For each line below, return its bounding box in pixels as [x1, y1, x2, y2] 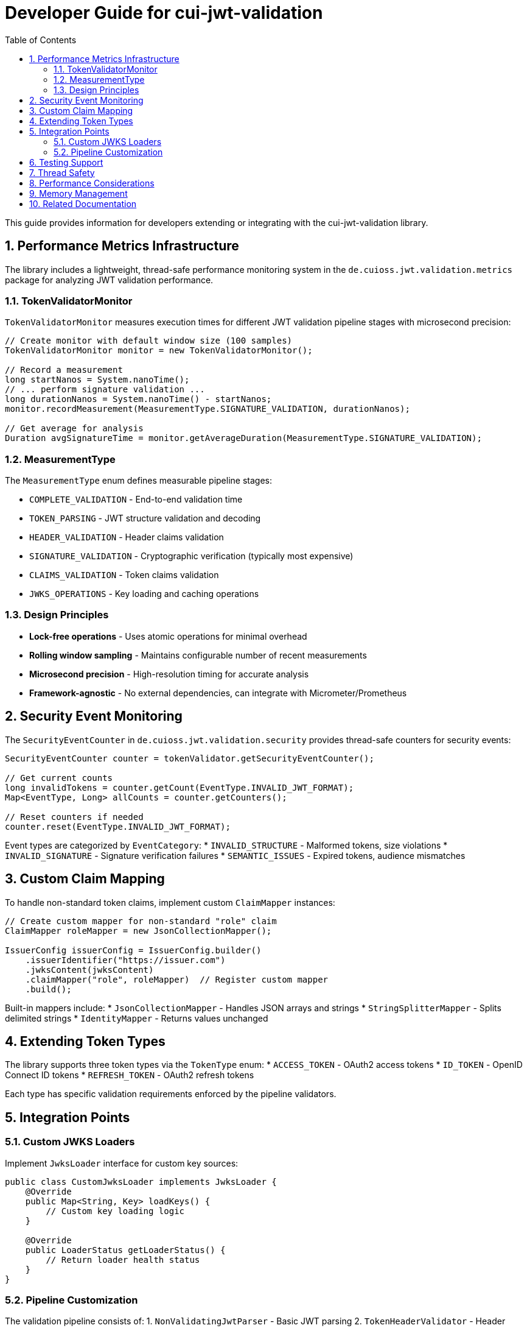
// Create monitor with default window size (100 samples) [5, 336, 293, 346]
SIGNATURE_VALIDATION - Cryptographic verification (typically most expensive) [29, 551, 354, 562]
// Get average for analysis [5, 423, 144, 434]
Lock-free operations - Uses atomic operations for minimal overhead [29, 630, 307, 641]
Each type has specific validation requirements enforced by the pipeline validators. [5, 1089, 337, 1100]
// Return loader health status [46, 1254, 200, 1265]
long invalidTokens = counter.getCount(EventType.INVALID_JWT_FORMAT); [5, 782, 354, 793]
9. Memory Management [29, 188, 128, 199]
